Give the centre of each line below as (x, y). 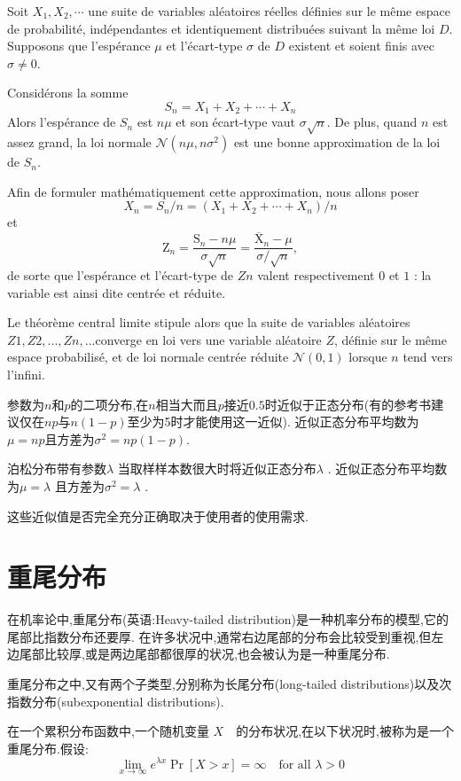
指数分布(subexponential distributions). (116, 701)
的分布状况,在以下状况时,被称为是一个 (345, 731)
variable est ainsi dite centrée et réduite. (117, 292)
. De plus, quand (372, 122)
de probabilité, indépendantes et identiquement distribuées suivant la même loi (221, 28)
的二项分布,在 (109, 404)
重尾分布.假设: (48, 748)
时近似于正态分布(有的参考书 (348, 404)
